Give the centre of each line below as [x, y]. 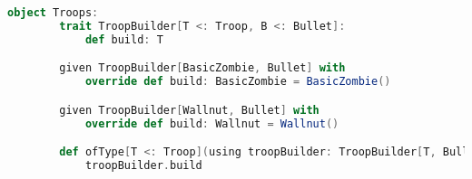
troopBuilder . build [143, 165]
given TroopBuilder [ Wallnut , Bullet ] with [189, 110]
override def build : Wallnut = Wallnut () [212, 123]
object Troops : [53, 13]
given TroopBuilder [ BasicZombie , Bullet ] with [202, 68]
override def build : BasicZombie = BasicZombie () [238, 82]
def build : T [124, 39]
